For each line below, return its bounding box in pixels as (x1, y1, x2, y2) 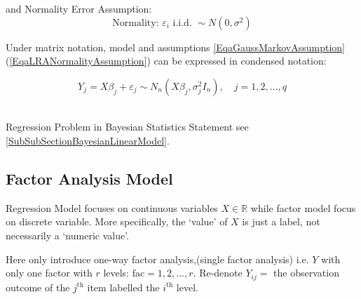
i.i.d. (172, 18, 192, 28)
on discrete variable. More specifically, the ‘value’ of (6, 214, 228, 229)
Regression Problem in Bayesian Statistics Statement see (6, 119, 249, 134)
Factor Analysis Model (6, 167, 173, 189)
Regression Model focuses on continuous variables (6, 200, 218, 215)
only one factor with (6, 265, 93, 280)
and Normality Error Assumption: (6, 1, 152, 15)
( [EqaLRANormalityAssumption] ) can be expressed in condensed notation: (6, 53, 327, 68)
